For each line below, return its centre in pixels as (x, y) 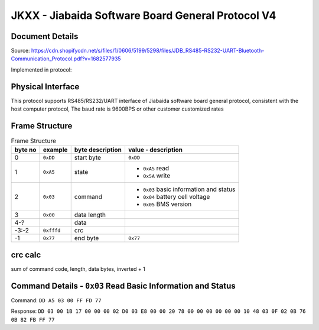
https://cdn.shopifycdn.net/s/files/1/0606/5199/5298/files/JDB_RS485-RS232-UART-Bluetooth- (148, 51)
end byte (87, 238)
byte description (98, 150)
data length (90, 215)
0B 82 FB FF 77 (33, 320)
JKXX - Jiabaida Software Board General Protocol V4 (144, 15)
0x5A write (157, 176)
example (55, 150)
